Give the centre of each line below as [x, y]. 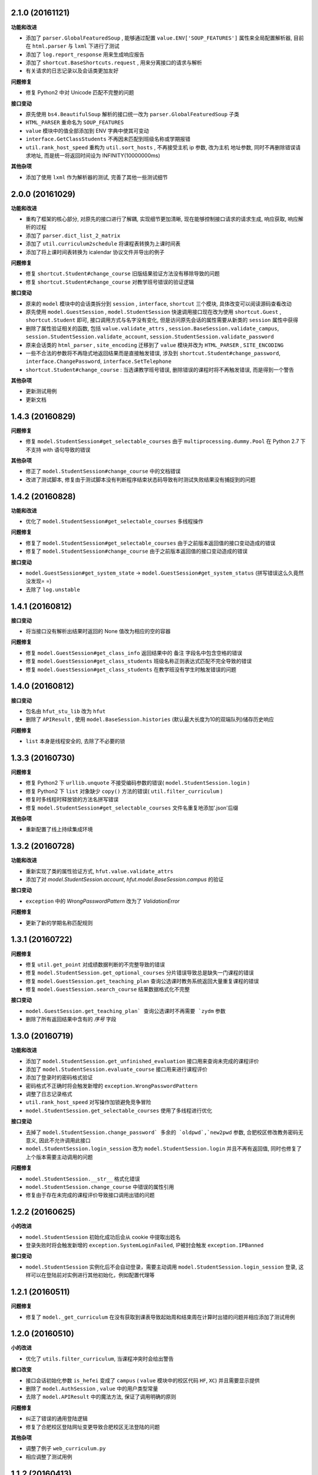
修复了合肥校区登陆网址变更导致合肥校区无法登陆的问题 [93, 1427]
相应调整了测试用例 [49, 1457]
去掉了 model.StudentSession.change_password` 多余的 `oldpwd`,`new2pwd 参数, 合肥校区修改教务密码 [162, 1132]
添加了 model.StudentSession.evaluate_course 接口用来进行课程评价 [117, 1069]
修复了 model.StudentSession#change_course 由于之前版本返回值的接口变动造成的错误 [137, 551]
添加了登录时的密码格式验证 [59, 1077]
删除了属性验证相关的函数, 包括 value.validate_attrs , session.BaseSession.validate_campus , [152, 328]
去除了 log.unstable [53, 589]
